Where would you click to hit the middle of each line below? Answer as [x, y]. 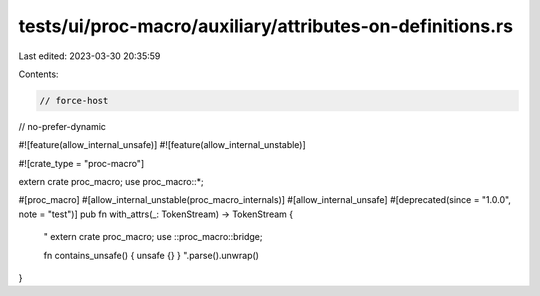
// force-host [74, 100]
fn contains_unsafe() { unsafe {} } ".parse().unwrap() [151, 255]
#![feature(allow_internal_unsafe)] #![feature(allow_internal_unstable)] [162, 145]
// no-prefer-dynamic [62, 126]
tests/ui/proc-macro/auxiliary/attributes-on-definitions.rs [266, 26]
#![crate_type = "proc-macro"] [81, 163]
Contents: [38, 74]
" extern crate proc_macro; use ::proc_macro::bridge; [153, 237]
